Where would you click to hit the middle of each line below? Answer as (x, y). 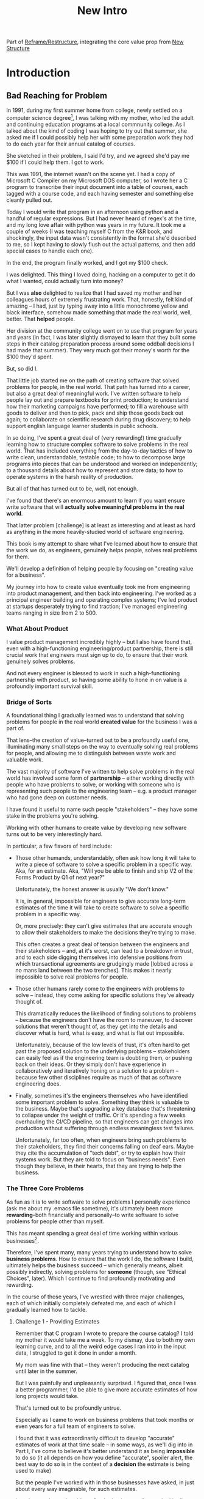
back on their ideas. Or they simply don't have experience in (90, 1064)
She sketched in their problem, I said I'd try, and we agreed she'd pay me (98, 155)
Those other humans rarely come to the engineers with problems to (100, 989)
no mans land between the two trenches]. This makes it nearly (93, 971)
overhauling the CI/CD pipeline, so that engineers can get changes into (104, 1122)
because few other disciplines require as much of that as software (98, 1078)
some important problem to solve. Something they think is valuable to (102, 1102)
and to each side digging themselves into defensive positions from (99, 957)
